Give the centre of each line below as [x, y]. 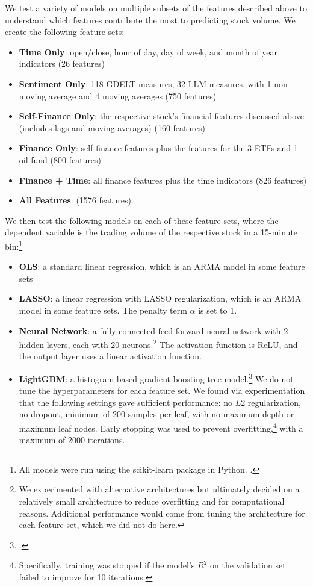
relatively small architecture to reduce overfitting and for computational [152, 501]
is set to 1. [218, 310]
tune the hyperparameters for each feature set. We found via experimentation [162, 390]
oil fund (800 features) [60, 159]
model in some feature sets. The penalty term [103, 310]
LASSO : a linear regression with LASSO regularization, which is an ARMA [160, 298]
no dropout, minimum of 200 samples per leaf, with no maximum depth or [156, 414]
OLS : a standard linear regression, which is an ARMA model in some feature [162, 266]
